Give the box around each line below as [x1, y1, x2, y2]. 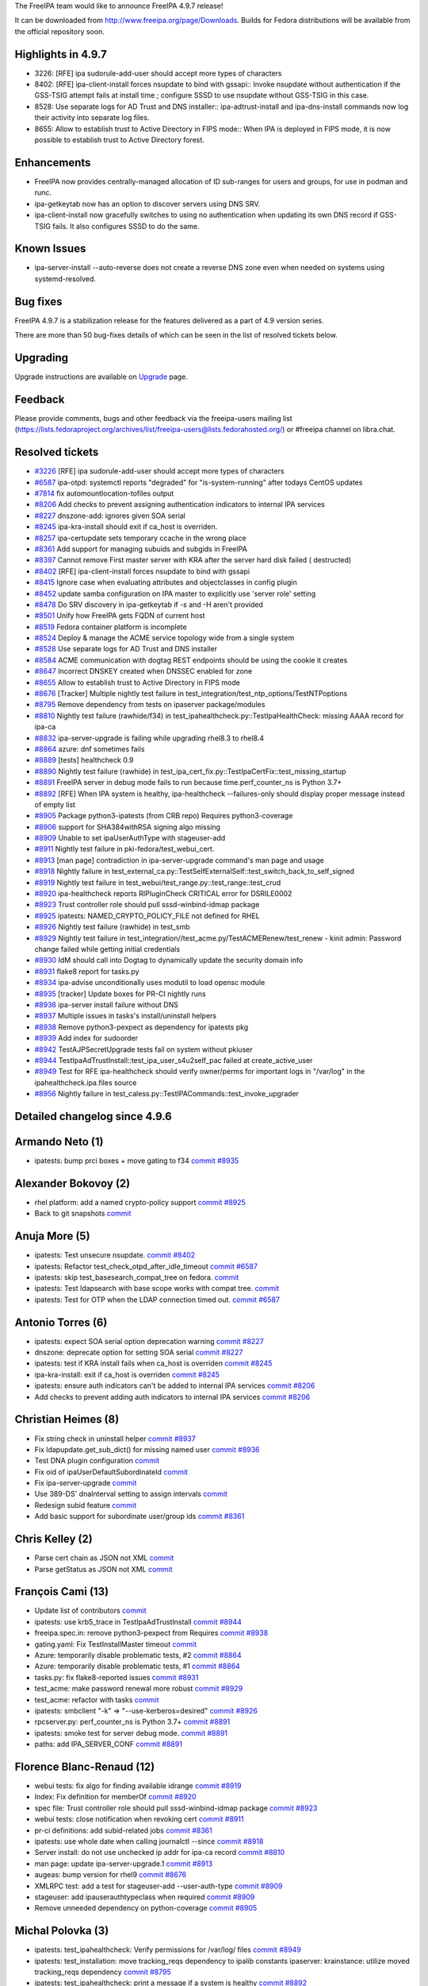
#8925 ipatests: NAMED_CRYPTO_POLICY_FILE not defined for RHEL [34, 910, 261, 921]
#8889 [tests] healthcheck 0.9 [34, 755, 134, 765]
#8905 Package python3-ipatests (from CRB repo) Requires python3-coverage [34, 811, 293, 821]
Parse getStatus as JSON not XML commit [34, 1564, 174, 1574]
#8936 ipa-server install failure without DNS [34, 999, 178, 1009]
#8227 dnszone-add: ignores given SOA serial [34, 511, 185, 520]
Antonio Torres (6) [14, 1316, 108, 1329]
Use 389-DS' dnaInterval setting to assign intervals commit [34, 1489, 227, 1499]
